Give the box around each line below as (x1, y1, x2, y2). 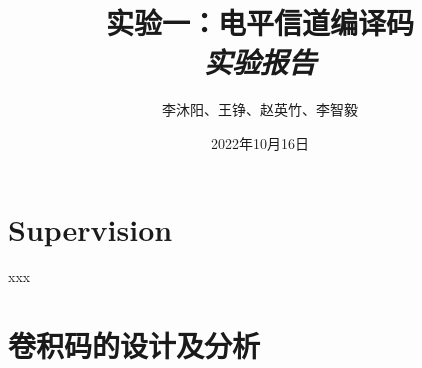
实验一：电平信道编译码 (105, 2, 414, 43)
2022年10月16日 (211, 132, 309, 153)
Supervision (8, 208, 173, 249)
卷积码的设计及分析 (8, 325, 261, 366)
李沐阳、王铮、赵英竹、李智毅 (162, 99, 358, 120)
